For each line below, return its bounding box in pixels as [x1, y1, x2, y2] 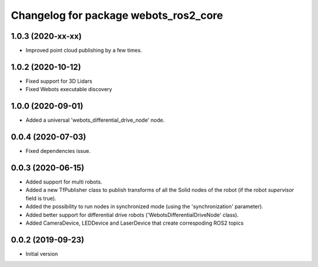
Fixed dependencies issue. [25, 148, 91, 155]
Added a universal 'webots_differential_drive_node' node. [25, 116, 165, 124]
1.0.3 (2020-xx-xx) [11, 31, 82, 41]
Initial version [25, 250, 58, 257]
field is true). [25, 195, 57, 202]
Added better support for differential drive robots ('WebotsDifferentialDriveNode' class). [25, 211, 239, 218]
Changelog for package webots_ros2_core [11, 9, 223, 22]
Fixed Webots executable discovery [25, 86, 112, 93]
